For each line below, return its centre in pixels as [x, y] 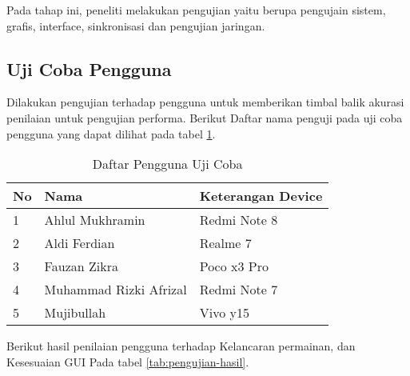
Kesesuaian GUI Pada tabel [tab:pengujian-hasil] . [128, 361]
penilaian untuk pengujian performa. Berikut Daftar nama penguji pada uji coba [205, 117]
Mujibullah [75, 313]
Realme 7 [225, 243]
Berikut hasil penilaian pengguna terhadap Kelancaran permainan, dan [181, 346]
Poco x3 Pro [234, 266]
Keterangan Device [261, 196]
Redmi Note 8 [239, 220]
